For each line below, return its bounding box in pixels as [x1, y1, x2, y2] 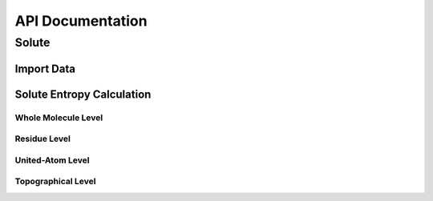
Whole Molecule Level [14, 112, 103, 123]
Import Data [14, 62, 76, 75]
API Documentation [14, 12, 148, 30]
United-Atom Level [14, 155, 90, 166]
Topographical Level [14, 176, 96, 187]
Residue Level [14, 133, 71, 144]
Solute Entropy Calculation [14, 87, 152, 101]
